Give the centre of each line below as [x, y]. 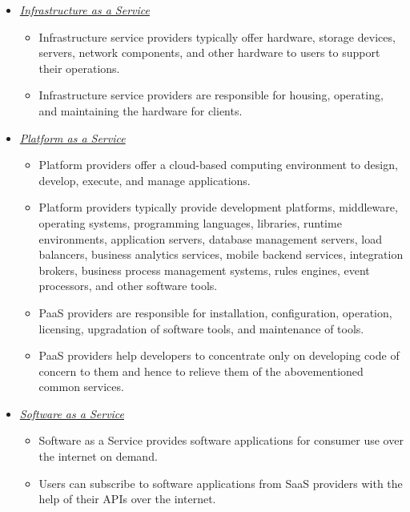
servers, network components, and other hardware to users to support [209, 52]
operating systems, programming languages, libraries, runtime [190, 222]
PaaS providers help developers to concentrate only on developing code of [219, 355]
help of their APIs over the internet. [127, 499]
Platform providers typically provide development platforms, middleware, [218, 207]
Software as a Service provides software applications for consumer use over [221, 440]
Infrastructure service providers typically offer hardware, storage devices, [217, 36]
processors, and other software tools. [128, 286]
